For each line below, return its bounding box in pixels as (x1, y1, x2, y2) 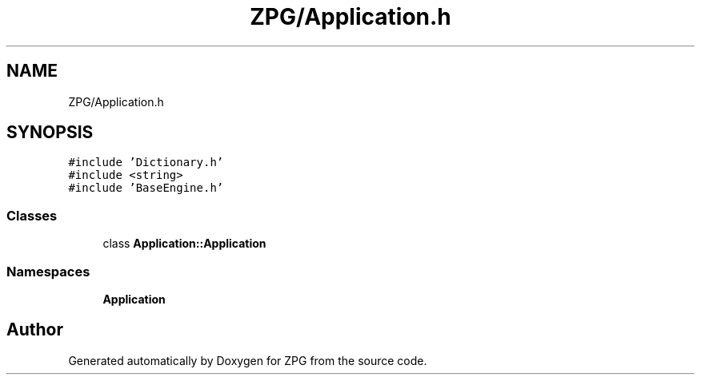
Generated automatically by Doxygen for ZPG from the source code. (68, 353, 427, 367)
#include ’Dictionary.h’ (68, 156, 224, 169)
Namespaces (6, 263, 90, 280)
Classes (6, 207, 58, 224)
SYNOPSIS (6, 122, 94, 143)
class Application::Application (102, 236, 266, 251)
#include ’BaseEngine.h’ (68, 181, 224, 195)
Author (6, 319, 63, 340)
